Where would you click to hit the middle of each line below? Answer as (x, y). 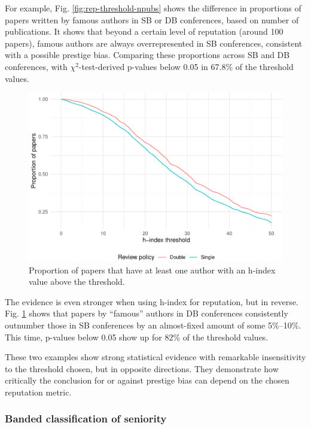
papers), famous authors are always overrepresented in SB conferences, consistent (154, 43)
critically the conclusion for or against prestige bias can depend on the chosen (147, 380)
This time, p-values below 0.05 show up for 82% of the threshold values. (137, 337)
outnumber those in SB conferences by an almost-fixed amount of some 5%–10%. (153, 325)
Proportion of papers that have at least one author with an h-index (152, 270)
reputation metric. (38, 392)
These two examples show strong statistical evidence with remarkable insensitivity (155, 357)
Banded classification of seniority (86, 419)
